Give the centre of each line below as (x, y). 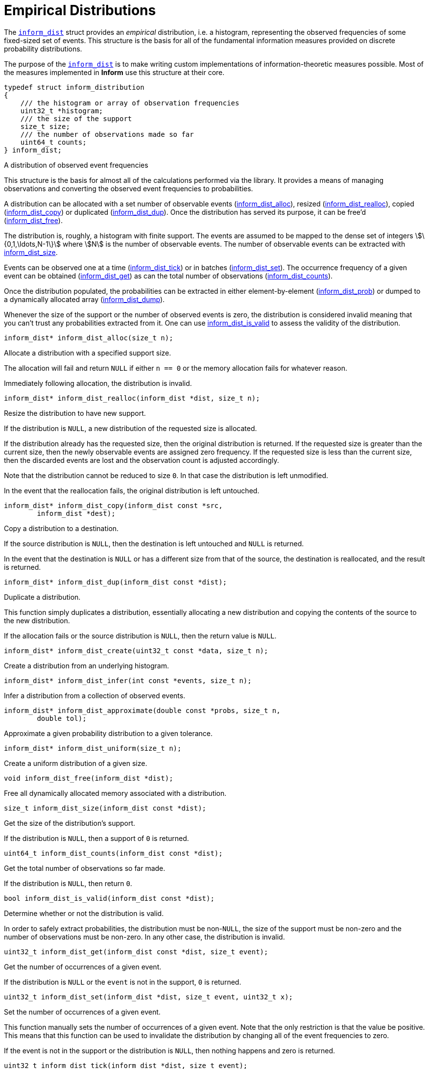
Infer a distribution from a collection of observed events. (95, 695)
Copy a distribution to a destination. (61, 528)
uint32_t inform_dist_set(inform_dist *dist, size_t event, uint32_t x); (149, 997)
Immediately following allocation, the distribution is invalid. (98, 383)
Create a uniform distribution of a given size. (76, 763)
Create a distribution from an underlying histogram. (87, 665)
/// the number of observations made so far (107, 134)
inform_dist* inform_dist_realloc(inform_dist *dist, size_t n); (132, 398)
